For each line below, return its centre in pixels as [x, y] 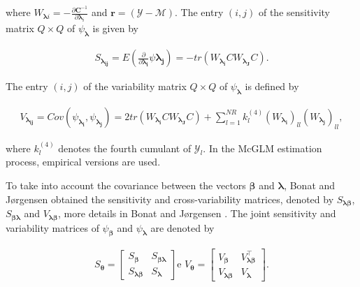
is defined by [272, 86]
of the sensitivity [294, 12]
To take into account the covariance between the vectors [126, 185]
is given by [115, 28]
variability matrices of [52, 227]
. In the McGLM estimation [262, 148]
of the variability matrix [135, 86]
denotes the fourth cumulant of [125, 148]
